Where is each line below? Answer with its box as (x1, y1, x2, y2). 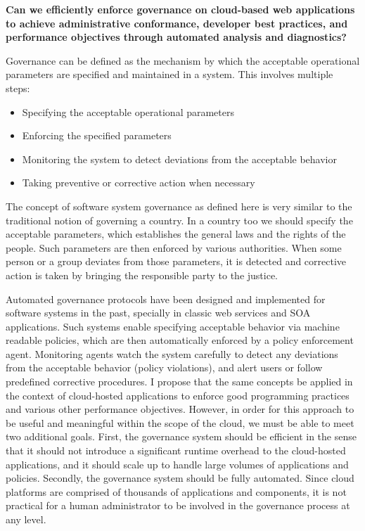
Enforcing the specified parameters (22, 128, 172, 143)
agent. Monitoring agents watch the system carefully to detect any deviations (6, 346, 338, 361)
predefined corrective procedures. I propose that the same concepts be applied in (6, 374, 353, 389)
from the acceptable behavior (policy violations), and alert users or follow (6, 360, 323, 375)
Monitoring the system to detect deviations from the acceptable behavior (22, 151, 337, 166)
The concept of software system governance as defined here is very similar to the (6, 198, 352, 213)
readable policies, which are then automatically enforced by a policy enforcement (6, 333, 354, 347)
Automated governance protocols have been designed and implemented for (6, 291, 326, 306)
